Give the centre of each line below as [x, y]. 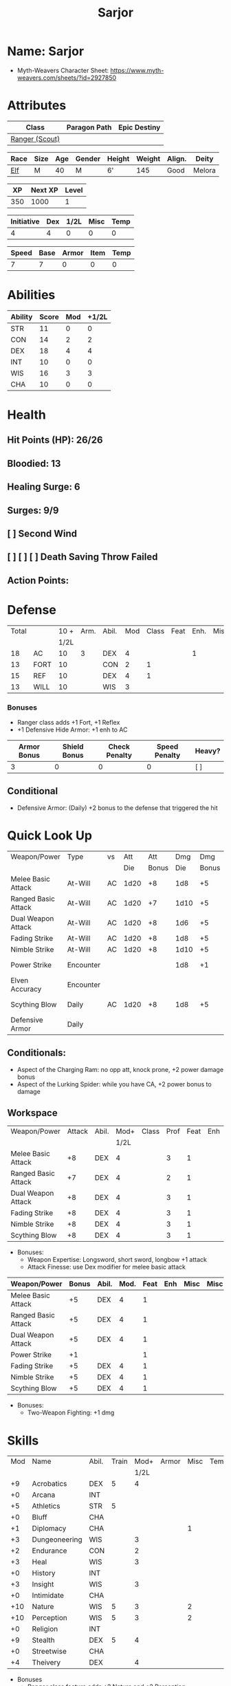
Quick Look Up [50, 835]
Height [118, 158]
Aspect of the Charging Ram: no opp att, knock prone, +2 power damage [120, 1069]
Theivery [46, 1663]
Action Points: [38, 580]
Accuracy [26, 989]
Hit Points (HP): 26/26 [55, 440]
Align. [177, 158]
